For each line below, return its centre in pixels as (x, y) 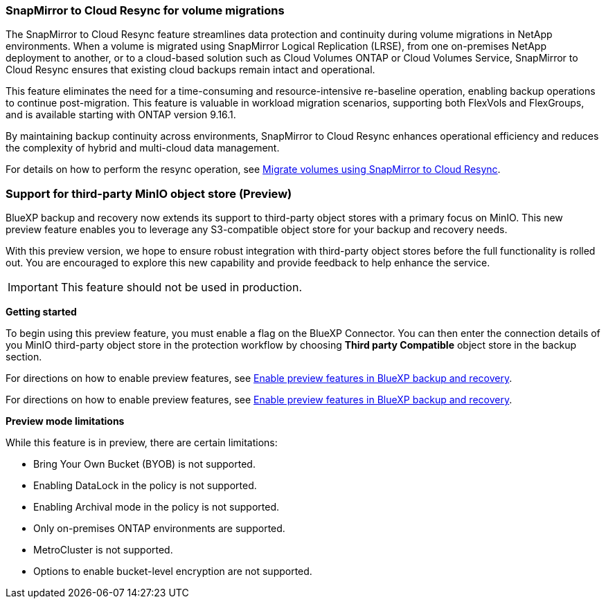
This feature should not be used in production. (181, 287)
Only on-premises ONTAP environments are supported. (159, 529)
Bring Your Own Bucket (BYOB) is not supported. (144, 464)
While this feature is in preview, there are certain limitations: (142, 443)
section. (24, 357)
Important (33, 287)
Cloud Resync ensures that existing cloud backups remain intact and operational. (190, 70)
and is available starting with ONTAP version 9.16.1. (121, 115)
